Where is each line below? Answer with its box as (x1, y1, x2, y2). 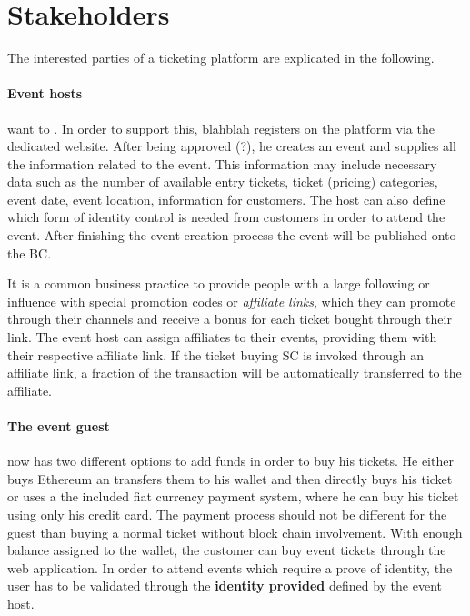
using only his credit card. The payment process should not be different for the (7, 505, 447, 523)
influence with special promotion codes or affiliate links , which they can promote (7, 291, 456, 310)
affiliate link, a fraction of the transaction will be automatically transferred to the (7, 363, 462, 382)
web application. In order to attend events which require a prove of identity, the (7, 558, 453, 577)
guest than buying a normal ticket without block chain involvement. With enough (7, 522, 463, 541)
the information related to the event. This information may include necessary (7, 154, 437, 173)
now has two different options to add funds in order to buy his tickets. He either (7, 451, 454, 470)
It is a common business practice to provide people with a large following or (7, 274, 430, 293)
